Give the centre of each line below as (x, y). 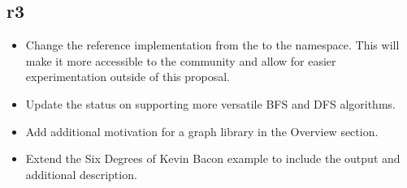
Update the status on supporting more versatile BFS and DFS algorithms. (210, 103)
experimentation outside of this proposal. (128, 77)
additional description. (81, 174)
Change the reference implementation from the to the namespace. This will (212, 45)
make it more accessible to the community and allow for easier (181, 60)
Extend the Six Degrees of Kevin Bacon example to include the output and (213, 158)
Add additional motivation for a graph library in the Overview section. (202, 131)
